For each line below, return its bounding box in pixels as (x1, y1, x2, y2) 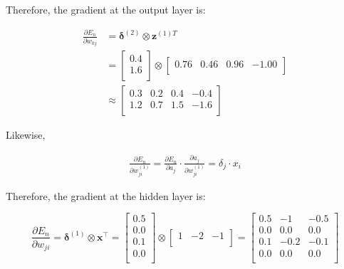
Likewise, (6, 127, 46, 142)
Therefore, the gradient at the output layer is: (6, 2, 206, 16)
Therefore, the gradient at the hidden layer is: (6, 188, 206, 203)
